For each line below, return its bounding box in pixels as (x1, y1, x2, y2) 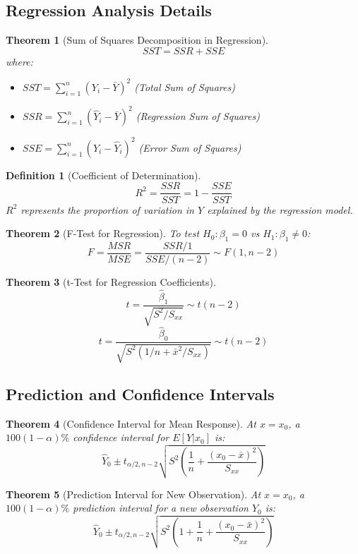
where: (6, 54, 33, 68)
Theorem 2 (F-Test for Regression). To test (6, 226, 200, 241)
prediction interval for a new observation (73, 500, 249, 515)
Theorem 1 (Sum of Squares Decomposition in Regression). (6, 32, 268, 47)
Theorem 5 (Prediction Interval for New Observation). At (6, 486, 261, 501)
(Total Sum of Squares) (134, 79, 235, 94)
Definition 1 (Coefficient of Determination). (6, 167, 201, 182)
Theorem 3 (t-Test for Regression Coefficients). (6, 275, 216, 289)
